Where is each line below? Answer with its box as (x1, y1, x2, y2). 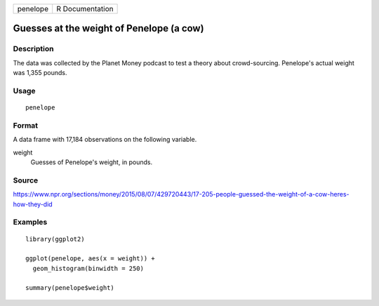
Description (13, 44, 54, 54)
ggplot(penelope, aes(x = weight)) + (25, 255, 156, 262)
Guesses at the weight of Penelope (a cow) (13, 22, 204, 34)
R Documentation (56, 4, 114, 13)
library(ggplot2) (25, 235, 85, 243)
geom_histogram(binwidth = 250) (32, 264, 144, 272)
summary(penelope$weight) (25, 284, 115, 292)
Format (13, 120, 39, 130)
